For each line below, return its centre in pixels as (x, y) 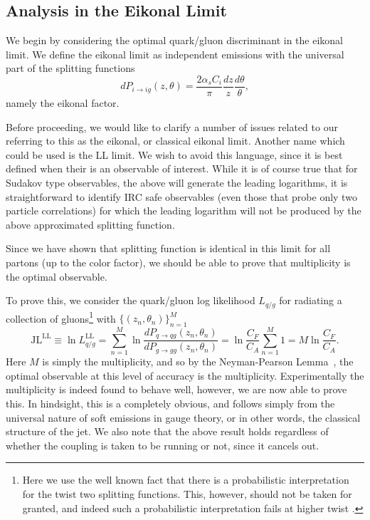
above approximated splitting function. (90, 224)
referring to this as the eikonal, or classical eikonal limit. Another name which (175, 141)
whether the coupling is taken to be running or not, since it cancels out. (163, 445)
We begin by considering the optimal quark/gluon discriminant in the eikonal (174, 40)
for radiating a (311, 300)
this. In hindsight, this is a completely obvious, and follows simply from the (170, 403)
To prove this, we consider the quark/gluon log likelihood (131, 300)
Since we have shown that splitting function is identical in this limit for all (168, 248)
